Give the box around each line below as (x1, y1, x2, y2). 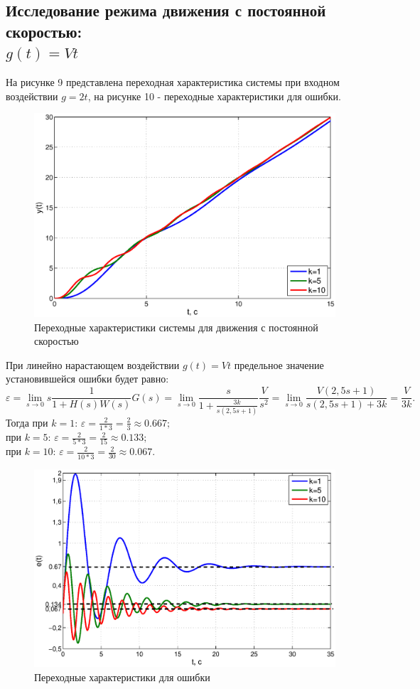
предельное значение (234, 357, 324, 372)
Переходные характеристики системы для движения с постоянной (34, 319, 318, 334)
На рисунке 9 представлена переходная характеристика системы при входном (6, 74, 340, 89)
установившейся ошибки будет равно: (6, 371, 169, 386)
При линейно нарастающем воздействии (6, 357, 180, 372)
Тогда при (6, 415, 48, 429)
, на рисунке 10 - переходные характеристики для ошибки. (87, 88, 341, 103)
